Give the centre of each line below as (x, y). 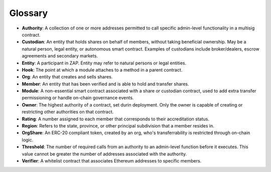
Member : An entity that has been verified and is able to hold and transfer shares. (105, 84)
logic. (28, 139)
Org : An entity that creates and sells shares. (67, 77)
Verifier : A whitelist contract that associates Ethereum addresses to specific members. (112, 160)
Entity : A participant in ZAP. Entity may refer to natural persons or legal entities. (104, 63)
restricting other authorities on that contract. (68, 112)
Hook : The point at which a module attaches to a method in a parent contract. (102, 69)
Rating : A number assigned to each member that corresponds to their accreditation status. (115, 119)
